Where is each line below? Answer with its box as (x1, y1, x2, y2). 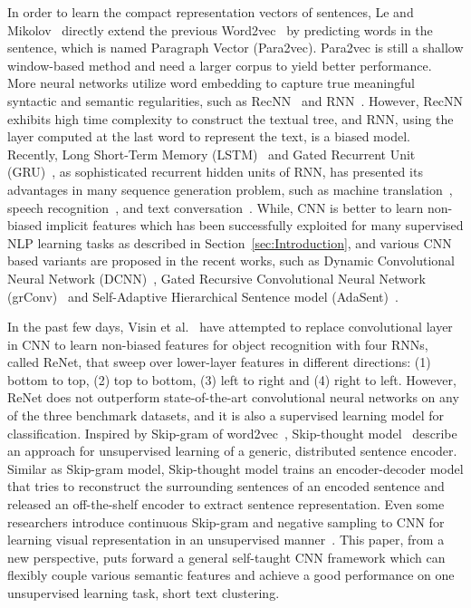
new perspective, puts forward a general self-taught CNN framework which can (7, 547, 446, 566)
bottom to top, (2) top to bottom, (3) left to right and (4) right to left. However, (7, 370, 457, 389)
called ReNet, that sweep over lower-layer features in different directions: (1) (7, 352, 431, 372)
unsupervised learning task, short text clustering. (7, 584, 280, 602)
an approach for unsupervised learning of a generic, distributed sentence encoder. (7, 441, 457, 460)
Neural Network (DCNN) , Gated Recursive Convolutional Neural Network (7, 268, 426, 287)
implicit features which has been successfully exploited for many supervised (45, 216, 464, 235)
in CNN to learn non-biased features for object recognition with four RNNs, (7, 334, 428, 353)
